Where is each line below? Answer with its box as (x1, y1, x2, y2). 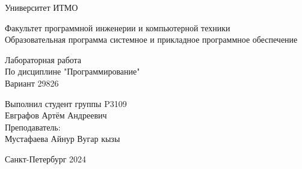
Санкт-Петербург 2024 (5, 152, 87, 165)
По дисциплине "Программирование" (5, 65, 140, 78)
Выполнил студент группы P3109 (5, 97, 127, 109)
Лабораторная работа (5, 53, 82, 66)
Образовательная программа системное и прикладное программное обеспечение (5, 33, 298, 46)
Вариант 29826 (5, 76, 59, 89)
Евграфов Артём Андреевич (5, 109, 107, 121)
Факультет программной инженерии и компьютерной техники (5, 21, 230, 34)
